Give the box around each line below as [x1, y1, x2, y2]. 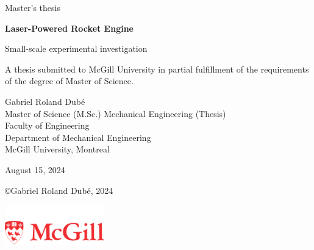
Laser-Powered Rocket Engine [5, 21, 134, 34]
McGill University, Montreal [5, 143, 110, 155]
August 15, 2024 [5, 163, 65, 176]
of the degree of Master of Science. [5, 74, 134, 87]
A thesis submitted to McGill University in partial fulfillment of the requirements [5, 62, 309, 75]
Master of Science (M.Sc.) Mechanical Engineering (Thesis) [5, 107, 226, 120]
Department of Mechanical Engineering [5, 130, 151, 143]
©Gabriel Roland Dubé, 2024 [5, 184, 113, 196]
